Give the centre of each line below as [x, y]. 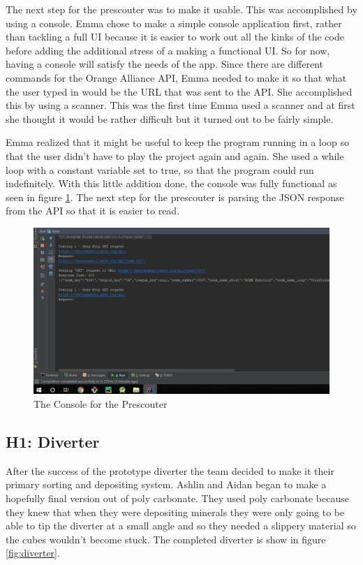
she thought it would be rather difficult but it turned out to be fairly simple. [170, 118]
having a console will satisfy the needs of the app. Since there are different [165, 64]
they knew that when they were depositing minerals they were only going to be [175, 512]
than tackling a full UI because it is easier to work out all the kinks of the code [175, 37]
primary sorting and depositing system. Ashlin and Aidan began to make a [166, 484]
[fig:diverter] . [33, 553]
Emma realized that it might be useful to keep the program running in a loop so [178, 142]
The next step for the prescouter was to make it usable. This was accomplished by [181, 9]
